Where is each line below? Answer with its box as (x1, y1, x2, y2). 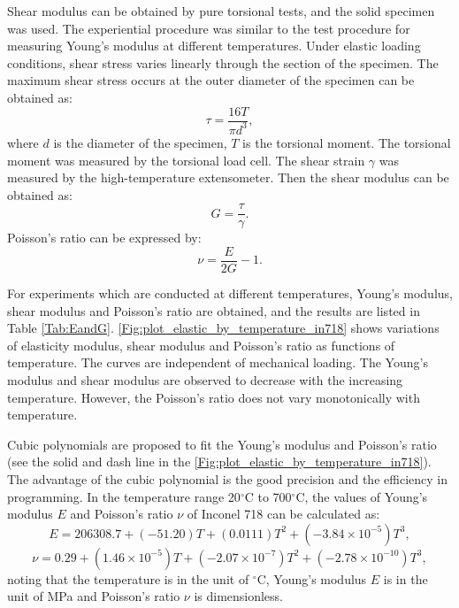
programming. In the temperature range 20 (7, 487, 241, 505)
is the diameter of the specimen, (53, 133, 227, 151)
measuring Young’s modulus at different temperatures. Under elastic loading (7, 36, 421, 55)
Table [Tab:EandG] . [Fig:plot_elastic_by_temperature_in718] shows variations (7, 319, 440, 337)
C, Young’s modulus (256, 569, 367, 588)
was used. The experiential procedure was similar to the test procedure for (7, 19, 410, 37)
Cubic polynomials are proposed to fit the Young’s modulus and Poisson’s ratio (7, 435, 437, 453)
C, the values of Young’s (295, 487, 428, 505)
